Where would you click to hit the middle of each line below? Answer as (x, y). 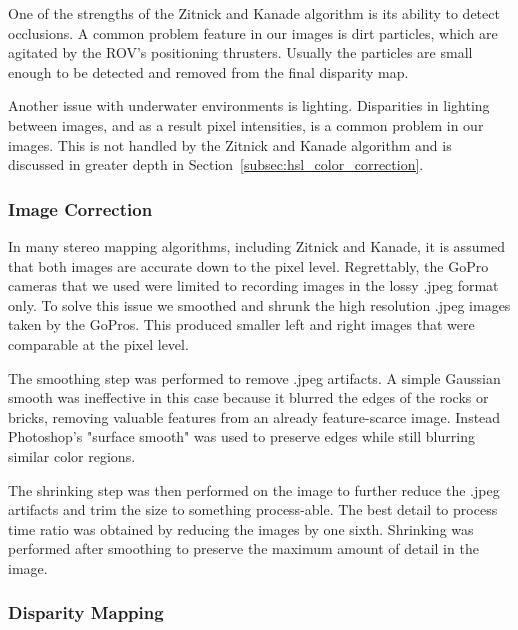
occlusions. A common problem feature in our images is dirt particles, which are (253, 32)
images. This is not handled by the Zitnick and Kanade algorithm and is (230, 144)
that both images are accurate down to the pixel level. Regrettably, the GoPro (248, 265)
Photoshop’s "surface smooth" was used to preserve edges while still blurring (241, 436)
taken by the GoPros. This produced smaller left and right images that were (241, 324)
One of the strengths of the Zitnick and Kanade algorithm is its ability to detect (254, 13)
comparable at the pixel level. (98, 343)
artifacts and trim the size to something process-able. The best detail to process (253, 509)
